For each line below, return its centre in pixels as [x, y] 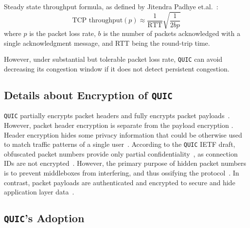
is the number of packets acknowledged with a [172, 33]
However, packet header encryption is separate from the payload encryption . [119, 125]
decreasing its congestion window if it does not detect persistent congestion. [117, 68]
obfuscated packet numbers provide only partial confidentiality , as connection [121, 153]
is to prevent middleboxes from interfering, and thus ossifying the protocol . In [122, 173]
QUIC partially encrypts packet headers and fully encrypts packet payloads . [117, 115]
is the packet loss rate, [62, 33]
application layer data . [39, 192]
